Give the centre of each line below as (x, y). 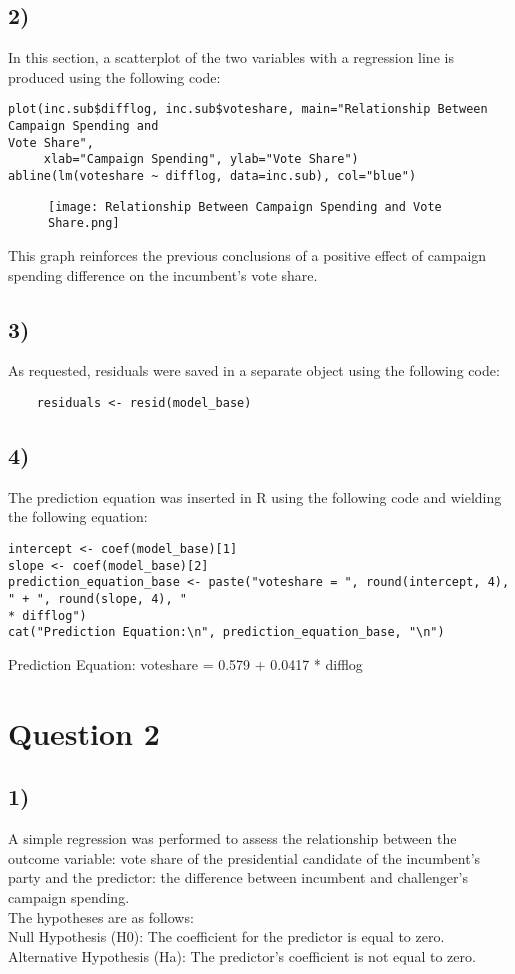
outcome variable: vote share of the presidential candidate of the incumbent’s (244, 857)
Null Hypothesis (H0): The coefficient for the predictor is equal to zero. (226, 936)
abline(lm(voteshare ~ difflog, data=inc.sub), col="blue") (212, 176)
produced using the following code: (114, 76)
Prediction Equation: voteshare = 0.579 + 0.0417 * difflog (185, 663)
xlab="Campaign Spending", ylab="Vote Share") (201, 159)
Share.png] (84, 223)
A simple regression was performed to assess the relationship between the (232, 838)
